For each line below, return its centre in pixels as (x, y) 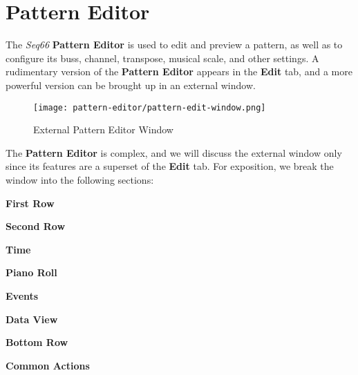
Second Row (36, 226)
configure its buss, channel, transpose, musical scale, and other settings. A (162, 58)
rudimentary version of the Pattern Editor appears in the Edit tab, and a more (179, 71)
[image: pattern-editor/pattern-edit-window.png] (150, 107)
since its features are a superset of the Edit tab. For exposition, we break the (170, 166)
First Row (30, 203)
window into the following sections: (80, 179)
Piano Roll (31, 272)
